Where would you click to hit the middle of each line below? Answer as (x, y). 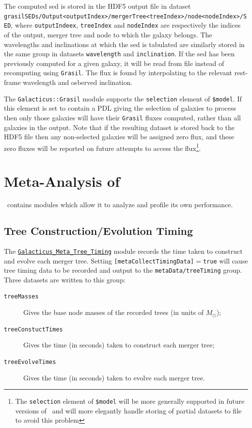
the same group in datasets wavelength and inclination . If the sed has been (119, 54)
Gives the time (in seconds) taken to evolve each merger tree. (114, 377)
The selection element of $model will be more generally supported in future (130, 401)
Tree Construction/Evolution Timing (99, 231)
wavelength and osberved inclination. (78, 82)
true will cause (225, 260)
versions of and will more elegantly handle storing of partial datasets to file (128, 410)
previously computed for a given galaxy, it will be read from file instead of (114, 63)
